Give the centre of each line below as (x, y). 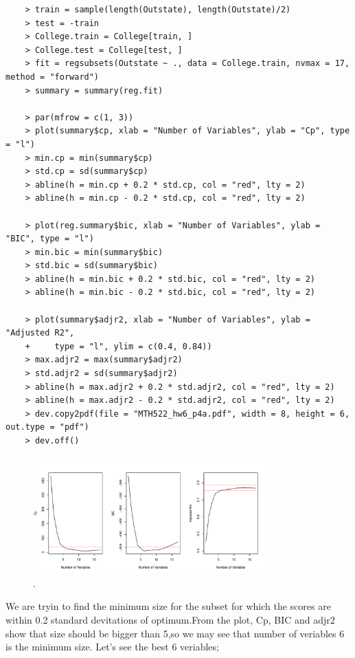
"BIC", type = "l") (50, 239)
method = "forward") (53, 77)
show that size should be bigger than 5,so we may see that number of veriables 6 (175, 633)
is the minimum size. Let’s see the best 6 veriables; (112, 647)
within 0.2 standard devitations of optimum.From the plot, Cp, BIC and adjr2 (170, 619)
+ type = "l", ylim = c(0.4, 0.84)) (118, 346)
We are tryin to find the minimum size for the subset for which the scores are (168, 606)
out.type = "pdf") (47, 427)
